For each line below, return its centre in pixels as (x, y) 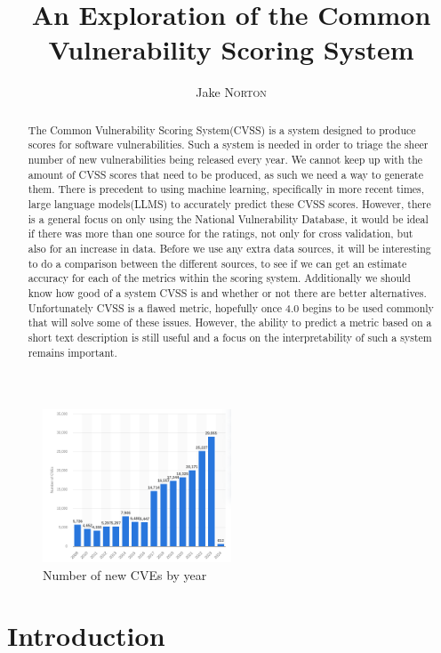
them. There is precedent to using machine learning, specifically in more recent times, (226, 189)
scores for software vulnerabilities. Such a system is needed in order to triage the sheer (228, 145)
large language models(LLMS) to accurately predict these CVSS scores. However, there (229, 203)
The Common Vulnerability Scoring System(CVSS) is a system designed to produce (222, 129)
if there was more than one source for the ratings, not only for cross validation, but (220, 234)
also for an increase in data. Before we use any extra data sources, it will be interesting (229, 248)
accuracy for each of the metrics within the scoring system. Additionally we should (219, 278)
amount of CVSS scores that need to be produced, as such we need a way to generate (226, 174)
